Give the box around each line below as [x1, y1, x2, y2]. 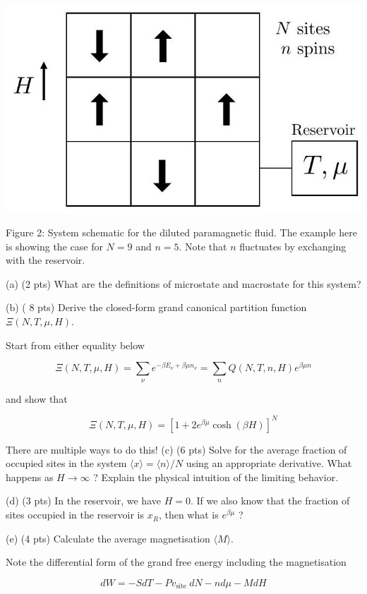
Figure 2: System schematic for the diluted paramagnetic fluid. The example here [6, 224, 357, 239]
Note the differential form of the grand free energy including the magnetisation [6, 554, 347, 569]
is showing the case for [6, 238, 103, 253]
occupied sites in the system [6, 456, 127, 471]
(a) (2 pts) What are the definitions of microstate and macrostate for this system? [6, 276, 361, 291]
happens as [6, 469, 54, 484]
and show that [6, 391, 68, 406]
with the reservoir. [6, 253, 85, 267]
